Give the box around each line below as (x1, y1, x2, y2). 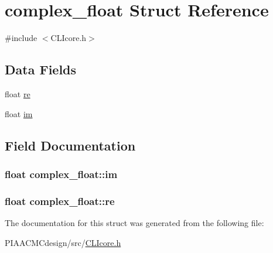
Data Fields (5, 60, 77, 78)
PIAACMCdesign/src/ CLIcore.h (5, 236, 121, 248)
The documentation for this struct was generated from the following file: (5, 216, 264, 228)
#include (5, 32, 37, 44)
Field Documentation (5, 136, 136, 154)
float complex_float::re (5, 193, 115, 208)
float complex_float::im (5, 166, 118, 181)
